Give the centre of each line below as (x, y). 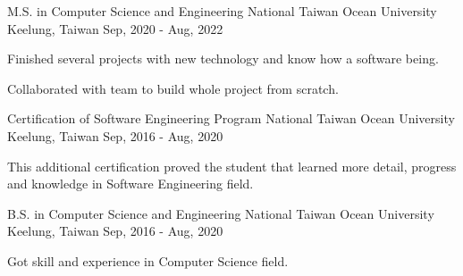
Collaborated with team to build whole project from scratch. (173, 88)
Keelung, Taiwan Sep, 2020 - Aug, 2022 (115, 28)
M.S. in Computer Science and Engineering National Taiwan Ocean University (222, 11)
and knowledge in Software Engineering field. (130, 184)
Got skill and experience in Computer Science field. (148, 260)
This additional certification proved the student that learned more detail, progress (232, 166)
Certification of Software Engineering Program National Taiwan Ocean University (231, 118)
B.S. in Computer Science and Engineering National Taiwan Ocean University (221, 213)
